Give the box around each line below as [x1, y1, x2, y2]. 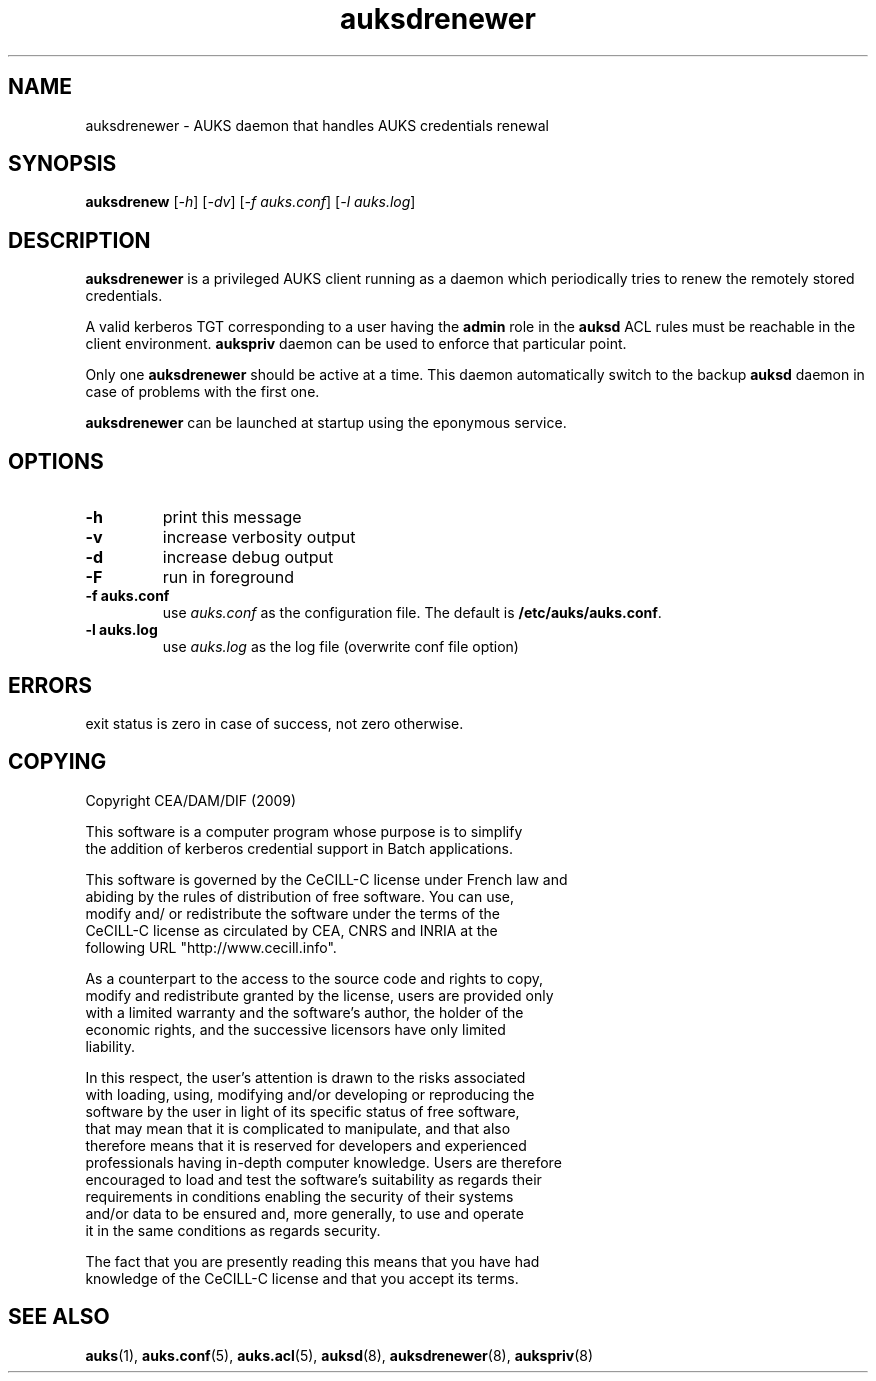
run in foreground [162, 567, 295, 588]
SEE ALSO [8, 1304, 110, 1330]
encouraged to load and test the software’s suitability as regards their [85, 1170, 542, 1188]
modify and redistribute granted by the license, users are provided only [85, 986, 554, 1004]
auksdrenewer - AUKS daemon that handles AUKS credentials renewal [85, 116, 549, 134]
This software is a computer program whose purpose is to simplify [85, 822, 523, 840]
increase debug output [162, 547, 334, 568]
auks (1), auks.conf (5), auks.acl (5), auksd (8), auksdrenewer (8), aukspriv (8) [85, 1346, 594, 1364]
